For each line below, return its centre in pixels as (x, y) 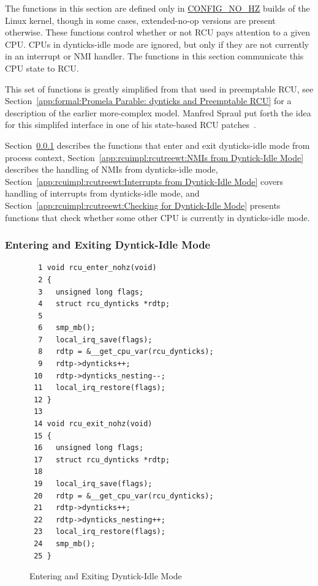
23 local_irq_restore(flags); (100, 532)
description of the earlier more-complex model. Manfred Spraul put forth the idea (158, 112)
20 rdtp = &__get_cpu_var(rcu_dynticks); (124, 496)
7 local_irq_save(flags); (95, 340)
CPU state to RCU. (42, 68)
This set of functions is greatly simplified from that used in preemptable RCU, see (159, 88)
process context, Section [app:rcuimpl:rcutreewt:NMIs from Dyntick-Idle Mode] (154, 157)
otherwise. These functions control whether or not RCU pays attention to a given (158, 32)
